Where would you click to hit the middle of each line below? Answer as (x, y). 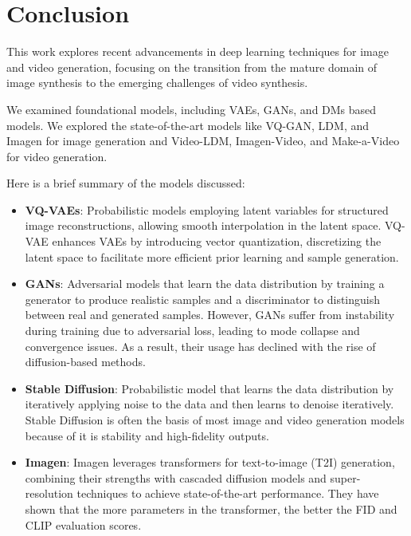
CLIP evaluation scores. (83, 524)
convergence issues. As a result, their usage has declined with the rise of (200, 346)
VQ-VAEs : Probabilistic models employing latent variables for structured (207, 209)
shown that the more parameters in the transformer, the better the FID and (211, 508)
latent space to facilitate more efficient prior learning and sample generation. (212, 256)
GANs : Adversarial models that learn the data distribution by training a (205, 284)
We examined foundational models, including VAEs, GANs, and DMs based (192, 109)
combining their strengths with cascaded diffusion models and (176, 477)
